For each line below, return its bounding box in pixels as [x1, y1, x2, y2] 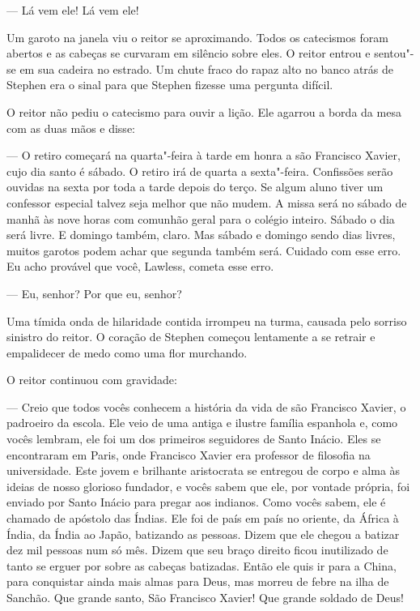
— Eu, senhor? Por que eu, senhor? [6, 284, 182, 301]
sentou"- [374, 45, 414, 62]
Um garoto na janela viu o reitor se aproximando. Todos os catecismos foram [6, 28, 388, 45]
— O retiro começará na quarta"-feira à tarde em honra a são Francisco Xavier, [6, 147, 401, 164]
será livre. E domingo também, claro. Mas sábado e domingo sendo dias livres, [6, 226, 396, 243]
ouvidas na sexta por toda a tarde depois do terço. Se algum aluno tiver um [6, 178, 384, 195]
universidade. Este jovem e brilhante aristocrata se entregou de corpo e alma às [6, 462, 401, 479]
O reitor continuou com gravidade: [6, 371, 177, 388]
